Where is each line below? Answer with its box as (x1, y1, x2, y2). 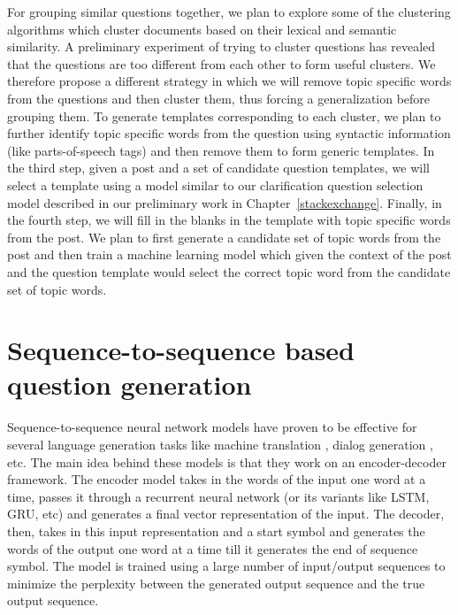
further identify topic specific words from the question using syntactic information (7, 124, 451, 142)
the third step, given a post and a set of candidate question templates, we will (7, 158, 430, 177)
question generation (7, 366, 252, 403)
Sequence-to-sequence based (7, 332, 355, 368)
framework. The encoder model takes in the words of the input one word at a (7, 470, 426, 488)
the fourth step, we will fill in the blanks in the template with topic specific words (7, 211, 451, 229)
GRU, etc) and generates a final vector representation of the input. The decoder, (7, 504, 445, 523)
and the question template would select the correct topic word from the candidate (7, 262, 451, 281)
